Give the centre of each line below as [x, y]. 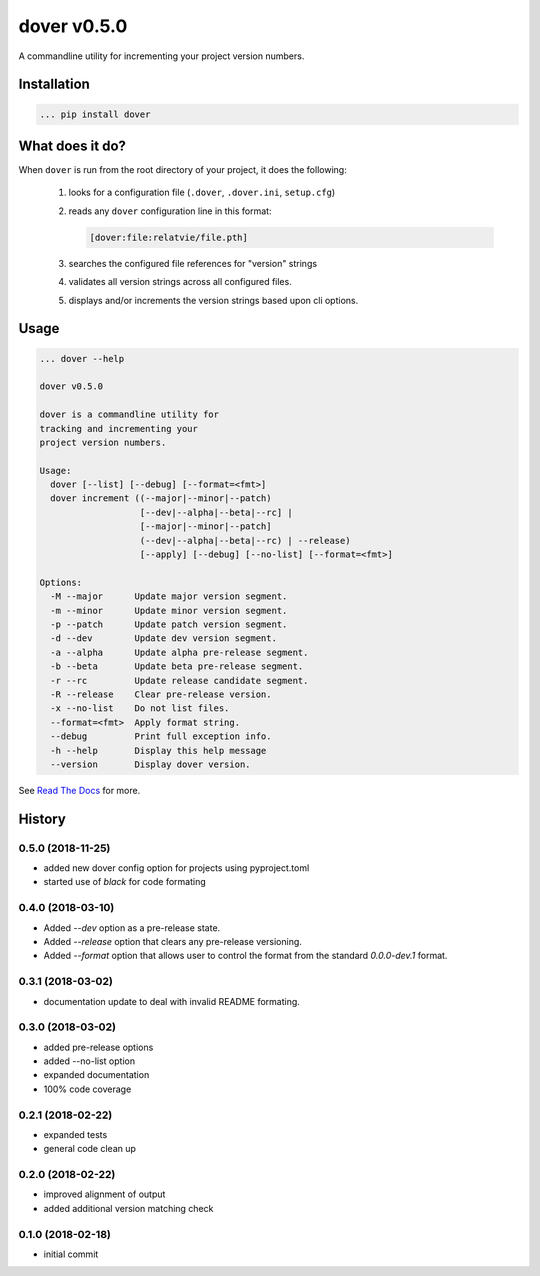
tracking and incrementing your [119, 428]
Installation [54, 84]
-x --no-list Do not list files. [140, 708]
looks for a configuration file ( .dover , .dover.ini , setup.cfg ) [202, 192]
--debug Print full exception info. [161, 736]
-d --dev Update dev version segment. [163, 638]
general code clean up [90, 1149]
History [42, 818]
